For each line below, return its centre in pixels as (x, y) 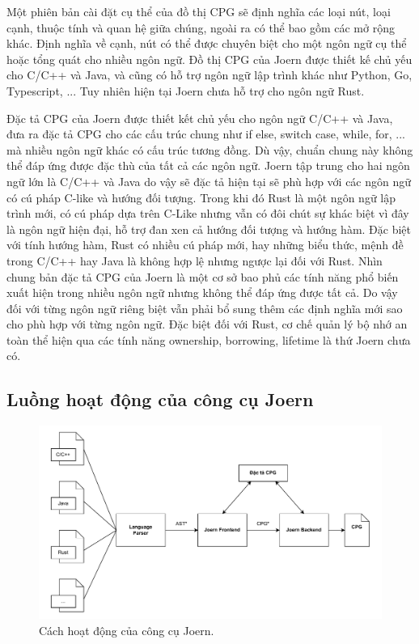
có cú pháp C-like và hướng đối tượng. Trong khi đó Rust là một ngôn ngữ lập (201, 197)
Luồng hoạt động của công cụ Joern (160, 399)
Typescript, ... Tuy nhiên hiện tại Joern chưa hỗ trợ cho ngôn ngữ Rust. (186, 90)
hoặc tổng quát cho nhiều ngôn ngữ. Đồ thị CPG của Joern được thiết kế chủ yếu (209, 59)
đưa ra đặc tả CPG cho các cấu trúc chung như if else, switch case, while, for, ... (206, 134)
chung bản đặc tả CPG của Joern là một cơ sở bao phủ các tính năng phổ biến (203, 276)
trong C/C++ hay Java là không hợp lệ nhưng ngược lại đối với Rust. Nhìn (195, 260)
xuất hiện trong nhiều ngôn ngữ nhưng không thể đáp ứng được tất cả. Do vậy (202, 292)
